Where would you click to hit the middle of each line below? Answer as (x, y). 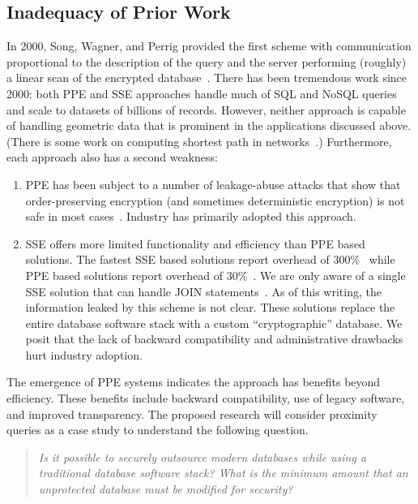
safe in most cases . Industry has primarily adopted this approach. (191, 216)
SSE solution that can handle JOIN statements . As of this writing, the (203, 291)
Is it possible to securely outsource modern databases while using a (203, 457)
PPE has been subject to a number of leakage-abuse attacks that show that (213, 184)
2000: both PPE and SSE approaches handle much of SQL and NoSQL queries (202, 93)
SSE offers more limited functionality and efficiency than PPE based (195, 243)
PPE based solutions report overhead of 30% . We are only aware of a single (215, 275)
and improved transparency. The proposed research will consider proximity (192, 414)
